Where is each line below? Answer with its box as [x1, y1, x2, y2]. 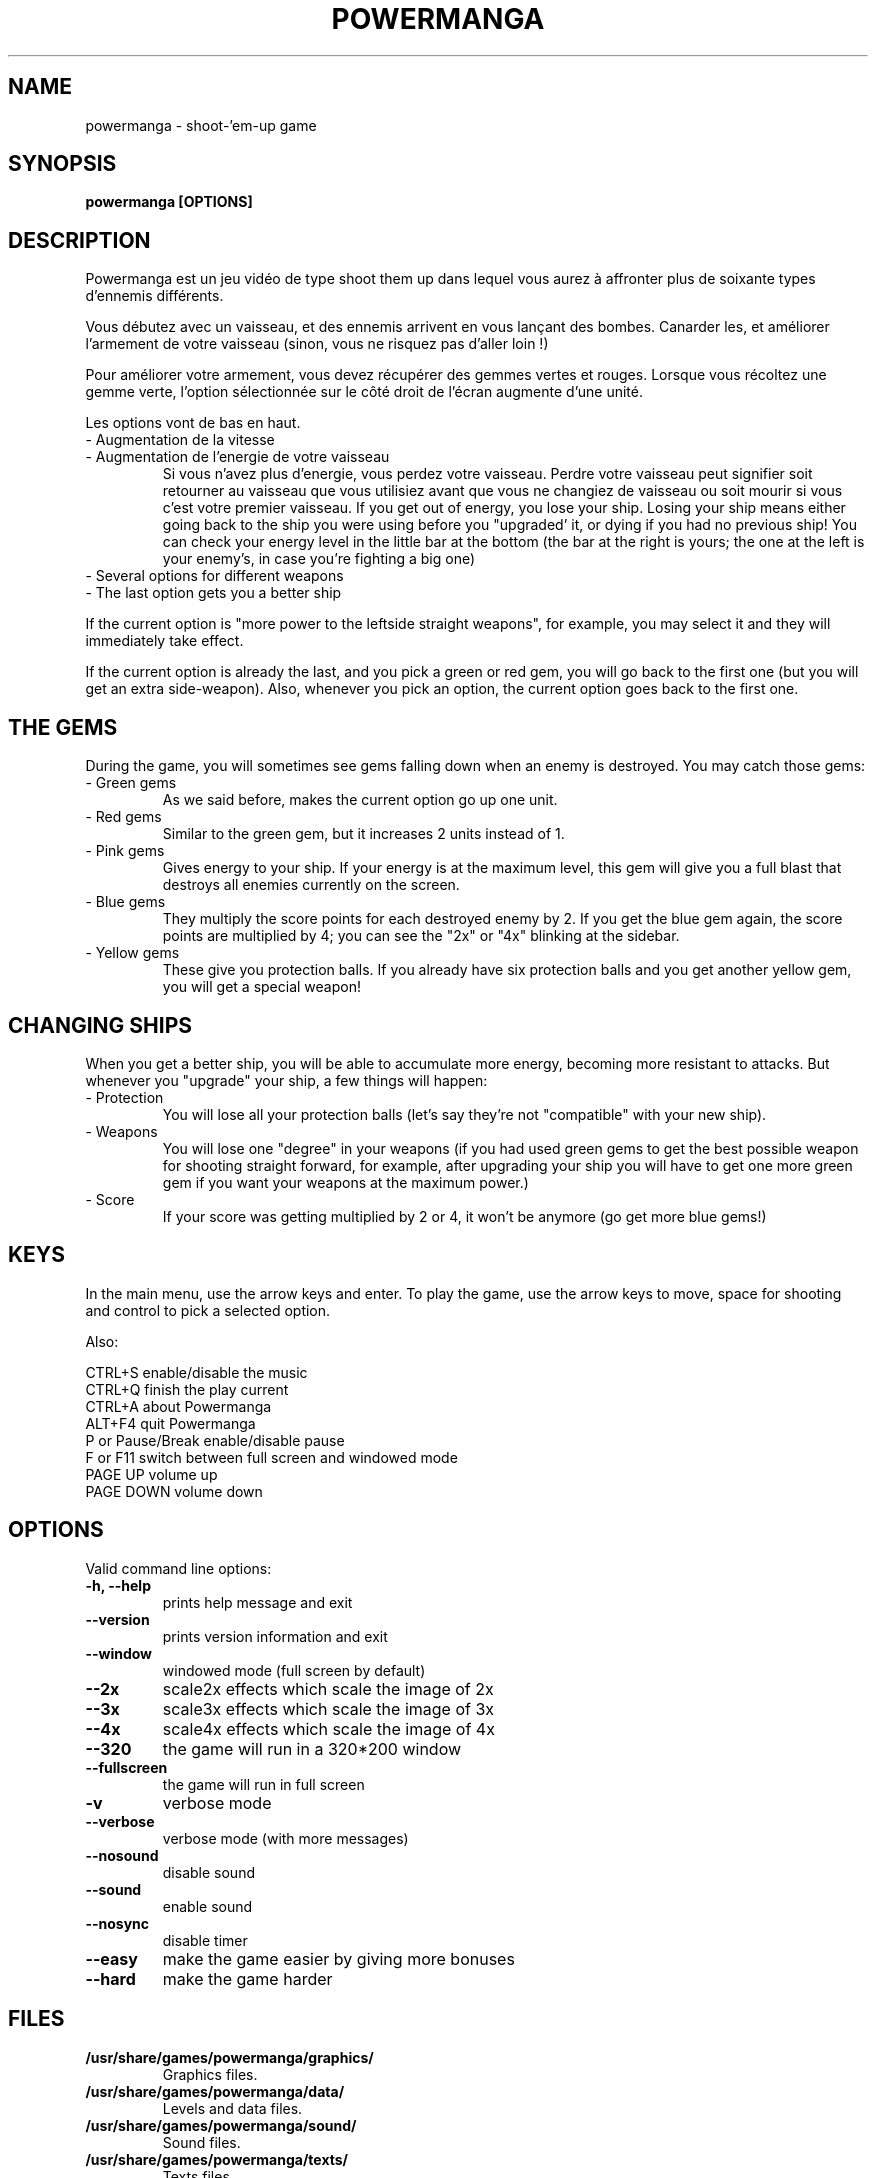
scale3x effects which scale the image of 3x [162, 1698, 495, 1719]
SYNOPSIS [8, 151, 117, 177]
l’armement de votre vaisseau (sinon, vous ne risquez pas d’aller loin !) [85, 335, 549, 353]
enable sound [162, 1897, 253, 1915]
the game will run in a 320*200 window [162, 1738, 462, 1759]
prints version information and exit [162, 1627, 388, 1645]
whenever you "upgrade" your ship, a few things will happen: [85, 1071, 488, 1089]
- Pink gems [85, 842, 165, 860]
